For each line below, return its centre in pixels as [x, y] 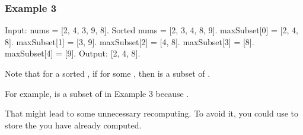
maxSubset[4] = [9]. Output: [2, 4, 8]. [73, 53]
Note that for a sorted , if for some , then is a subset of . [108, 73]
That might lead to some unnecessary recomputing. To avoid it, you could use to [152, 113]
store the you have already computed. [73, 125]
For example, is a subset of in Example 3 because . [97, 93]
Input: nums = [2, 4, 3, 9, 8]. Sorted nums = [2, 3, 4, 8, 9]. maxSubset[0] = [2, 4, [151, 30]
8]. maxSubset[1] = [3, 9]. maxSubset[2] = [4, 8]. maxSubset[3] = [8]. [130, 41]
